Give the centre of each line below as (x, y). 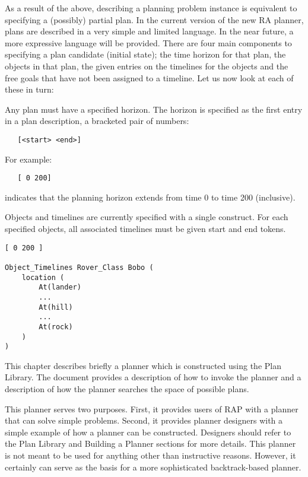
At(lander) (60, 287)
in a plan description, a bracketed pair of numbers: (97, 121)
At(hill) (56, 307)
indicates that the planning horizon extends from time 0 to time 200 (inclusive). (150, 197)
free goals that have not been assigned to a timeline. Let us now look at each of (149, 77)
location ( (43, 277)
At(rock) (56, 327)
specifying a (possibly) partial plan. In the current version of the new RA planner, (154, 19)
